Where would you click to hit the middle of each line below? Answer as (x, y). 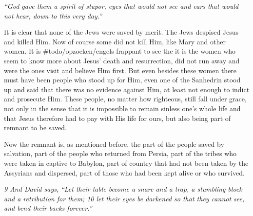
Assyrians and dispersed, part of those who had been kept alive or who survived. (124, 172)
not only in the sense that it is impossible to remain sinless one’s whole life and (122, 108)
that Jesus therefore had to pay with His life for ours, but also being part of (117, 118)
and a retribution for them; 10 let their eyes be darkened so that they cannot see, (124, 198)
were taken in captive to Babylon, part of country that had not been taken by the (126, 163)
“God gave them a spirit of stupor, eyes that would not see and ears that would (121, 6)
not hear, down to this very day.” (53, 15)
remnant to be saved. (35, 128)
